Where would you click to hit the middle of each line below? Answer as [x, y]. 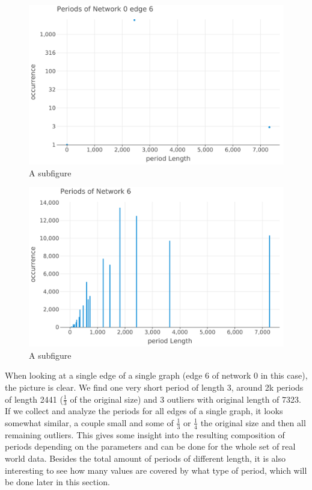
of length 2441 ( [34, 399]
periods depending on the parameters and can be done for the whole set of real [150, 446]
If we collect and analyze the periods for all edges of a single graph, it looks [144, 411]
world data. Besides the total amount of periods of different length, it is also [145, 458]
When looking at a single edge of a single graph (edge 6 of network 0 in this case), [156, 375]
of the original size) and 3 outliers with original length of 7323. [185, 399]
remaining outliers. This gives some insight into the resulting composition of [145, 434]
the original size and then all [253, 422]
